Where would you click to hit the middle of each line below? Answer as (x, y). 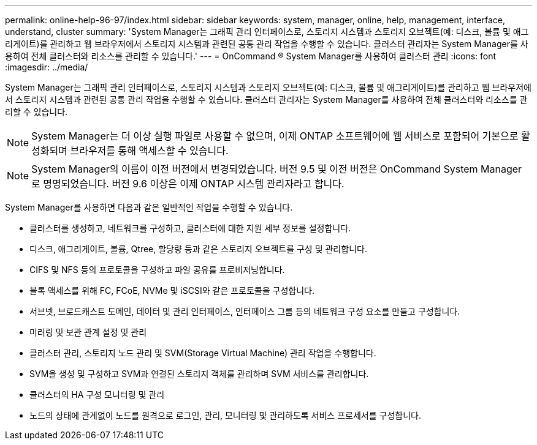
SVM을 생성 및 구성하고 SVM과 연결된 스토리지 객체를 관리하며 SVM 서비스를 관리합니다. (199, 374)
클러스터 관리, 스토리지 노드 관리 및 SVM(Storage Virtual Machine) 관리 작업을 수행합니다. (203, 353)
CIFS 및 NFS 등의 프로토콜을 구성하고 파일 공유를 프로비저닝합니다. (157, 270)
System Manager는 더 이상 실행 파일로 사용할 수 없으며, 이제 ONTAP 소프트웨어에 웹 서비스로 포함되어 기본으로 (275, 136)
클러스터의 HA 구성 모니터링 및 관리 (97, 395)
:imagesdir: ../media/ (47, 67)
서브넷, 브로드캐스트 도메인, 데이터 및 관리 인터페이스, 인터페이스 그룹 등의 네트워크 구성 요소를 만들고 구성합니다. (245, 311)
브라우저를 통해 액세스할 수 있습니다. (149, 151)
